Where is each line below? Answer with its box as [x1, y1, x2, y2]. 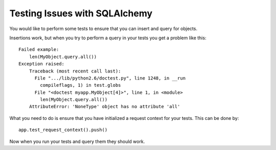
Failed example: [18, 46, 59, 53]
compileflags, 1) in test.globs [40, 82, 121, 88]
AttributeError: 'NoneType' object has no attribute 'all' [29, 104, 180, 110]
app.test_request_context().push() [18, 127, 108, 133]
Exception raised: [18, 61, 65, 67]
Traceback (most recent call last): [29, 68, 121, 74]
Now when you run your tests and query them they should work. [9, 138, 145, 144]
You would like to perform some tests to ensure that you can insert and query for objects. [9, 26, 198, 32]
